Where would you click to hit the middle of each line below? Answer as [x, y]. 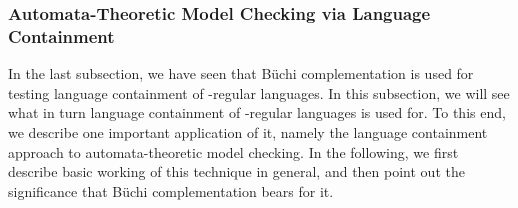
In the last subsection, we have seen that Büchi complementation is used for [241, 73]
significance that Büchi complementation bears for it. [171, 190]
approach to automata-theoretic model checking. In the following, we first [233, 151]
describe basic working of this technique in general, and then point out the [236, 171]
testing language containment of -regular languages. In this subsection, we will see [259, 92]
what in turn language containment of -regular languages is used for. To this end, [257, 112]
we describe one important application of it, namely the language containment [248, 131]
